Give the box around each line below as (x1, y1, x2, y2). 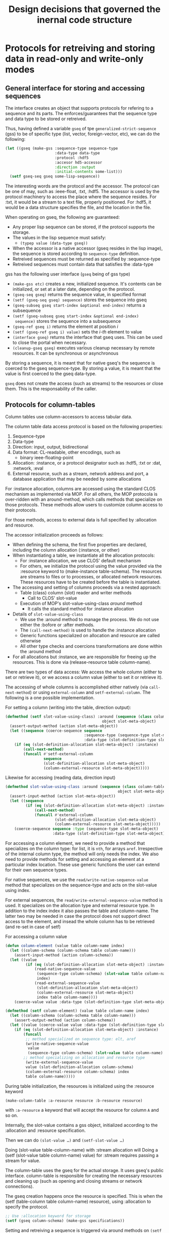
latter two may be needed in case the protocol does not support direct (5, 913, 151, 919)
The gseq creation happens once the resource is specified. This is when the (5, 1193, 163, 1199)
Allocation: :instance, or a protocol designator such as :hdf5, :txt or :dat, (12, 460, 162, 466)
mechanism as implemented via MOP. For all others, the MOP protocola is (5, 491, 157, 497)
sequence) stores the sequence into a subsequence (15, 318, 121, 324)
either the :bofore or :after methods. (20, 622, 95, 628)
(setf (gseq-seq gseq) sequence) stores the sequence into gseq (12, 297, 147, 303)
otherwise (20, 638, 41, 644)
